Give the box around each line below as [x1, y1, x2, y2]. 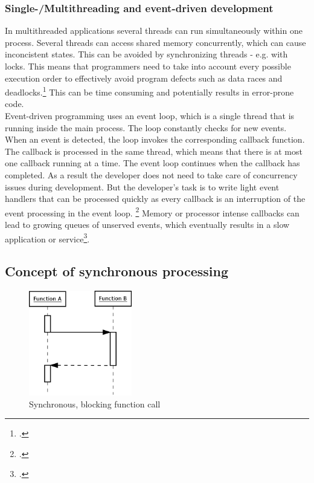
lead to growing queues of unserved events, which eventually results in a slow [5, 218, 290, 231]
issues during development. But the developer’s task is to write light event [5, 180, 280, 193]
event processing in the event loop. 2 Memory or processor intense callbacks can [5, 204, 300, 219]
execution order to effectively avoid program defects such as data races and [5, 71, 283, 84]
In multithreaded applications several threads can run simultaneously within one [5, 24, 303, 37]
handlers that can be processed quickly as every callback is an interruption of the [5, 192, 306, 205]
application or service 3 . [5, 230, 90, 245]
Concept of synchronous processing [5, 262, 228, 280]
